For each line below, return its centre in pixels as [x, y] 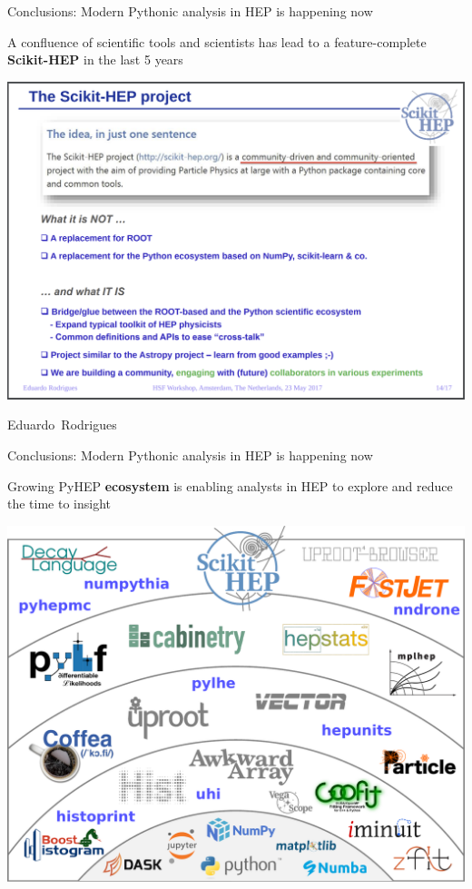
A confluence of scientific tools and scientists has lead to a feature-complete [217, 41]
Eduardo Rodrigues [62, 425]
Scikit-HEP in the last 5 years [95, 59]
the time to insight [59, 504]
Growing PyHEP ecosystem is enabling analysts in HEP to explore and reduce [230, 485]
